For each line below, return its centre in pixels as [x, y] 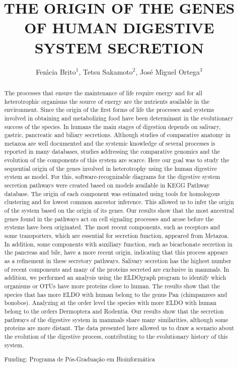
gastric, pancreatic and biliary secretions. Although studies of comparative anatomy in [117, 135]
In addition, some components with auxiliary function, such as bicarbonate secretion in [118, 244]
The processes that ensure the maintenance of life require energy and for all [103, 93]
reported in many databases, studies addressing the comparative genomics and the [112, 151]
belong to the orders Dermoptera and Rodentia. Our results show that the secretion [114, 311]
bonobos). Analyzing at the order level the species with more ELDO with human [110, 303]
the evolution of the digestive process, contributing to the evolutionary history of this [116, 336]
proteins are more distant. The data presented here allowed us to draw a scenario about [119, 328]
